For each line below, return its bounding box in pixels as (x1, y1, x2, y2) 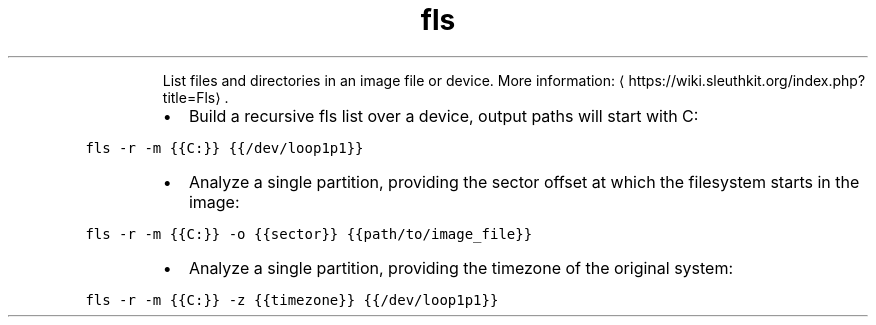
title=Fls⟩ (162, 88, 221, 106)
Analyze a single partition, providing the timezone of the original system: (188, 257, 734, 278)
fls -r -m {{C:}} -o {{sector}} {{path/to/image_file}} (85, 225, 533, 242)
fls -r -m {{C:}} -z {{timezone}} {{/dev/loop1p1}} (85, 291, 499, 308)
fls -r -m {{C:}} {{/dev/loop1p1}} (85, 139, 364, 156)
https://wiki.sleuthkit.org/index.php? (628, 71, 866, 89)
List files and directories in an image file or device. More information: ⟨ (162, 71, 625, 89)
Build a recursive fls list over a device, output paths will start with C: (188, 105, 699, 126)
